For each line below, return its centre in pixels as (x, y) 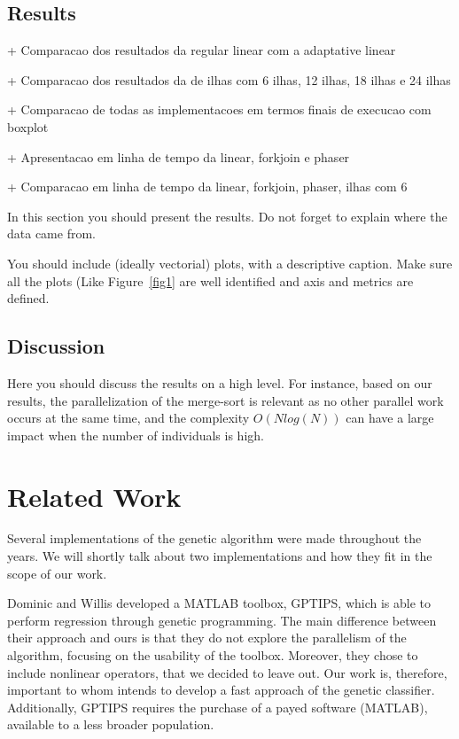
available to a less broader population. (111, 724)
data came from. (51, 233)
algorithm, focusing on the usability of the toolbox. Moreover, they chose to (213, 655)
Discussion (56, 346)
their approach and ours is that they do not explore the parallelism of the (207, 638)
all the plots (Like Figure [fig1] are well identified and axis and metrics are (210, 280)
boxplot (28, 126)
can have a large (390, 418)
